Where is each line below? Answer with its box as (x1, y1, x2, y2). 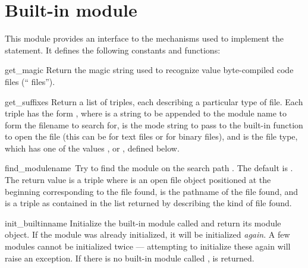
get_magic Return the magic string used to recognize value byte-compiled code (5, 64, 294, 76)
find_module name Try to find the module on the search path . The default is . (5, 162, 293, 174)
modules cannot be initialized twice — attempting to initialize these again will (5, 240, 291, 253)
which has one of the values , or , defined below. (5, 141, 180, 154)
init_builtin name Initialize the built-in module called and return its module (5, 216, 281, 229)
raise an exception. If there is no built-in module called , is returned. (5, 251, 254, 264)
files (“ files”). (5, 75, 55, 87)
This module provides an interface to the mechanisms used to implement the (5, 32, 284, 45)
